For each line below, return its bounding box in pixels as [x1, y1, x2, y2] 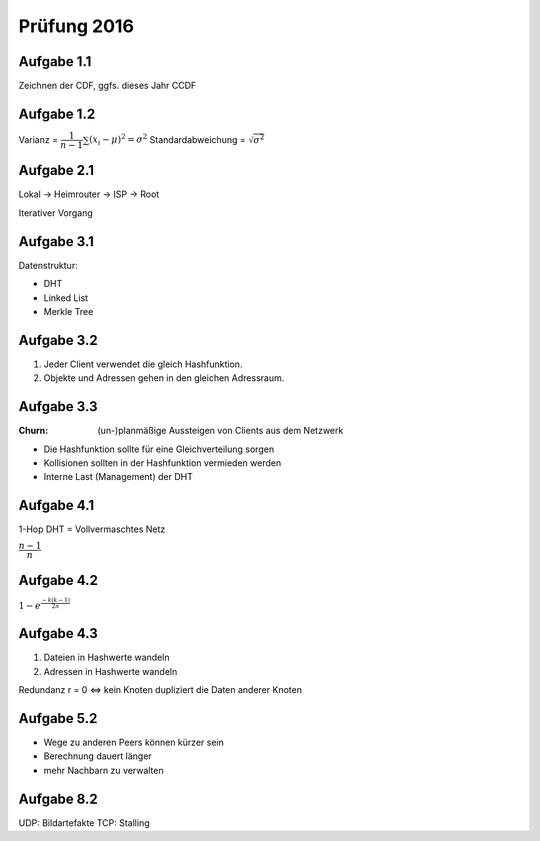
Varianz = [18, 133, 59, 145]
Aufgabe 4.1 [18, 497, 95, 514]
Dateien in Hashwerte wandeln [43, 651, 170, 664]
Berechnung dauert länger [43, 750, 152, 762]
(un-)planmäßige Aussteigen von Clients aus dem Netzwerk [97, 425, 344, 437]
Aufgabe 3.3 [18, 398, 99, 415]
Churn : [18, 425, 49, 437]
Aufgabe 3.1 [18, 233, 95, 250]
